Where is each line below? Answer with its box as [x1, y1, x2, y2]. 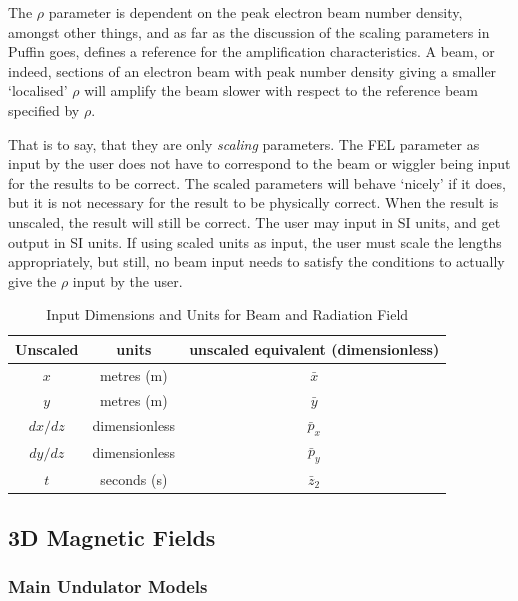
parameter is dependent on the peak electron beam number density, [48, 2, 463, 22]
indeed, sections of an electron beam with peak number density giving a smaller [8, 60, 497, 81]
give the [8, 270, 57, 291]
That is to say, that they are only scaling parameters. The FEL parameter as [8, 133, 480, 154]
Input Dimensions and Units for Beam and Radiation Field [46, 304, 409, 325]
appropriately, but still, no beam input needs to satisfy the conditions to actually [8, 251, 505, 272]
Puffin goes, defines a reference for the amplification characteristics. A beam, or [8, 41, 495, 62]
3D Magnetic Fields [8, 522, 216, 553]
